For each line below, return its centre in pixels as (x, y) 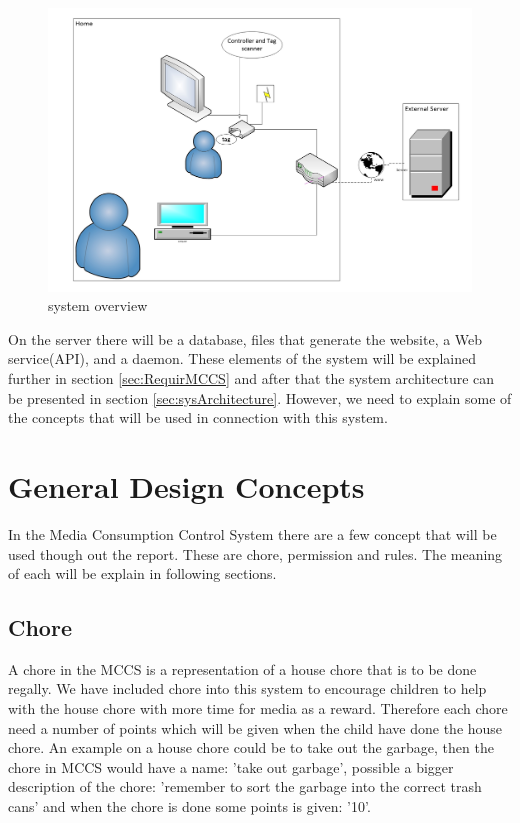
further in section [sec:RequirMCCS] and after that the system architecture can (251, 378)
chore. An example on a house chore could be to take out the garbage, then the (251, 747)
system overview (98, 305)
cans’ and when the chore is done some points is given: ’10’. (189, 806)
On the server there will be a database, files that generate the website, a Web (245, 338)
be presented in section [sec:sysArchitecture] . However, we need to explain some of (260, 397)
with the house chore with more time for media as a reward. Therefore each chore (258, 708)
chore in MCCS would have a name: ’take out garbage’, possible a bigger (231, 766)
